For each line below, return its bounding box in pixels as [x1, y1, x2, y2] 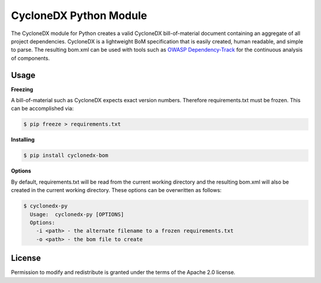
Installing [11, 136, 35, 143]
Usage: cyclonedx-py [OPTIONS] [30, 211, 124, 218]
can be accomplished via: [11, 105, 74, 112]
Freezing [11, 86, 34, 93]
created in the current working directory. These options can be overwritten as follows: [11, 187, 222, 194]
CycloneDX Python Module [11, 9, 147, 22]
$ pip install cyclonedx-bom [23, 152, 109, 159]
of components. [11, 54, 50, 62]
